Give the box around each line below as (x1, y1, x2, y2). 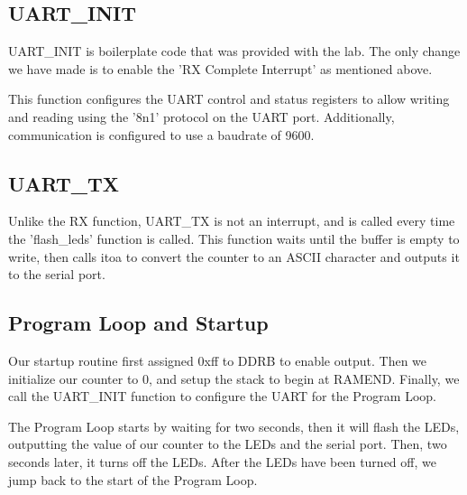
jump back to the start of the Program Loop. (8, 470, 258, 489)
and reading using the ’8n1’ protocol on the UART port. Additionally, (8, 107, 395, 126)
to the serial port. (8, 265, 105, 284)
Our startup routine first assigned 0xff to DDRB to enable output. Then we (8, 350, 427, 369)
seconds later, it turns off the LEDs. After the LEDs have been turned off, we (8, 452, 436, 471)
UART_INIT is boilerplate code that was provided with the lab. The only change (8, 42, 461, 61)
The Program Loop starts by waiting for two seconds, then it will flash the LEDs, (8, 416, 460, 435)
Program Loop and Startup (8, 309, 269, 337)
